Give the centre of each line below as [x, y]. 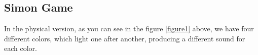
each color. [21, 48]
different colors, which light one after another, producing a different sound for [125, 38]
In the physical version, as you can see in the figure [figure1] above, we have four [129, 29]
